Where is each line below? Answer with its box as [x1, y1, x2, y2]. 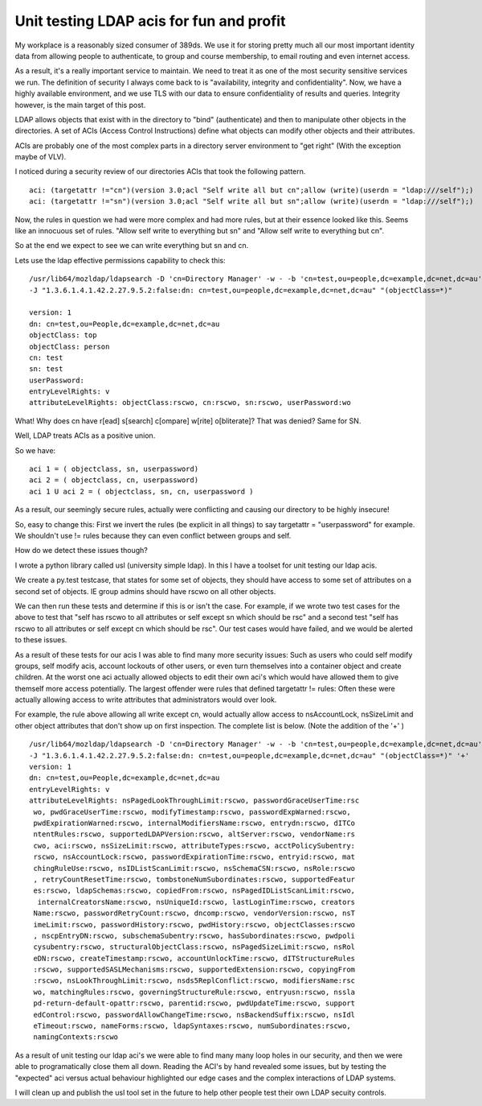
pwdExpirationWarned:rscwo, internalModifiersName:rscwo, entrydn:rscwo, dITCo [33, 818, 356, 827]
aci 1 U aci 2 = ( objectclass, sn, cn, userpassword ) [29, 487, 254, 496]
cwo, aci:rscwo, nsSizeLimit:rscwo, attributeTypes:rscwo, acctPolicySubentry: [33, 841, 356, 850]
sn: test [29, 365, 63, 373]
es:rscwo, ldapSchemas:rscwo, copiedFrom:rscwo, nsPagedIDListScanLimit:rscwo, [33, 886, 356, 895]
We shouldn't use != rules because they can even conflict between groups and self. [14, 531, 292, 540]
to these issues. [14, 635, 67, 645]
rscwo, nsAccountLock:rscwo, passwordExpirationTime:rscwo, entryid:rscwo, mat [33, 852, 356, 861]
